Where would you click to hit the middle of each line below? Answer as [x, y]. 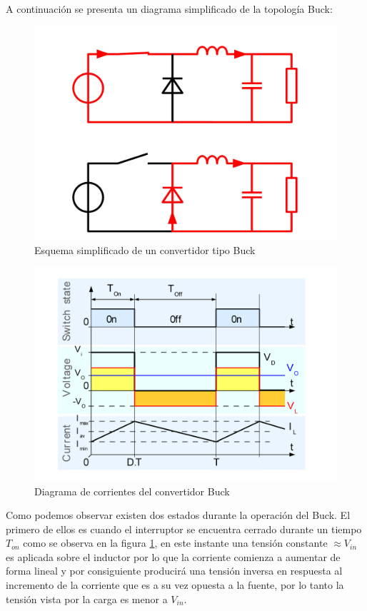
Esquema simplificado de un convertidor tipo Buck [145, 249]
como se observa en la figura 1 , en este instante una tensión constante [175, 543]
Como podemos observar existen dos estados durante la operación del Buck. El [178, 515]
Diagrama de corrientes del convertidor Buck [132, 491]
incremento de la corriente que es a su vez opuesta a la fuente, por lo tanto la [175, 585]
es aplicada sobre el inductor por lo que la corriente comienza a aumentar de [173, 556]
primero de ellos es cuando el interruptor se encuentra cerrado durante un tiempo [184, 529]
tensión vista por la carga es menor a [87, 599]
